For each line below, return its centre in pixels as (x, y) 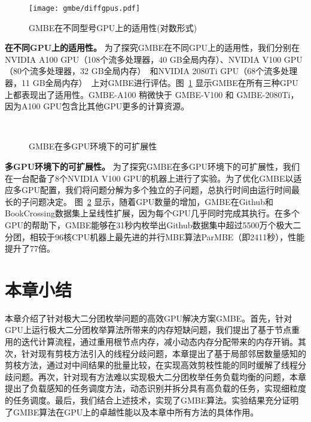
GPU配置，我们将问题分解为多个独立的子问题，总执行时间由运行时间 (156, 190)
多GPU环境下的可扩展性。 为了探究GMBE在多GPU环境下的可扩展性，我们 (153, 166)
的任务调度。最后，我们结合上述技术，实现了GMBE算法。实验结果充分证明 (152, 400)
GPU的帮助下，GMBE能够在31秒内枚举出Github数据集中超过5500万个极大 (149, 224)
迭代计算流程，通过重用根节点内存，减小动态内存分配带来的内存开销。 (159, 342)
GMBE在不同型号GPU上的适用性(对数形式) (113, 27)
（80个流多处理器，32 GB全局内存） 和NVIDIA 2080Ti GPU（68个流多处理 (151, 71)
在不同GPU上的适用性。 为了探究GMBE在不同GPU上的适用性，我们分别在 (153, 48)
